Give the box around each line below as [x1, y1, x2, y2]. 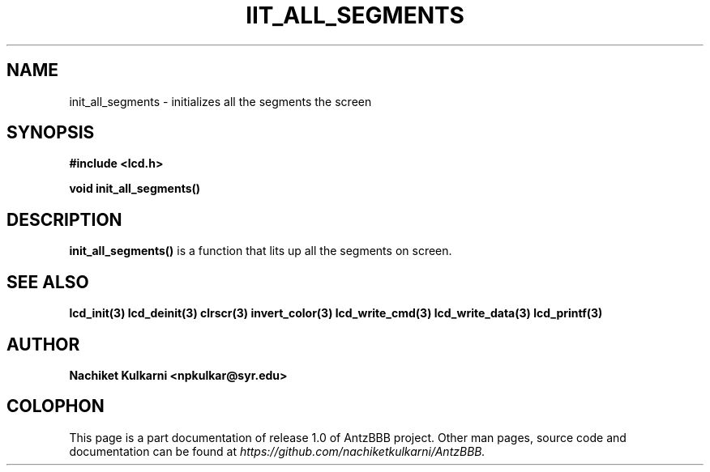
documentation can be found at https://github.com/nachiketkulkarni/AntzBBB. [69, 444, 485, 458]
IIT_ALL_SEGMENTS [246, 2, 464, 29]
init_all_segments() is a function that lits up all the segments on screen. [69, 244, 452, 258]
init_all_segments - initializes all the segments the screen [69, 94, 372, 108]
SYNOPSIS [6, 122, 95, 143]
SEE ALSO [6, 271, 89, 292]
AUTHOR [6, 334, 80, 355]
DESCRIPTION [6, 209, 122, 230]
